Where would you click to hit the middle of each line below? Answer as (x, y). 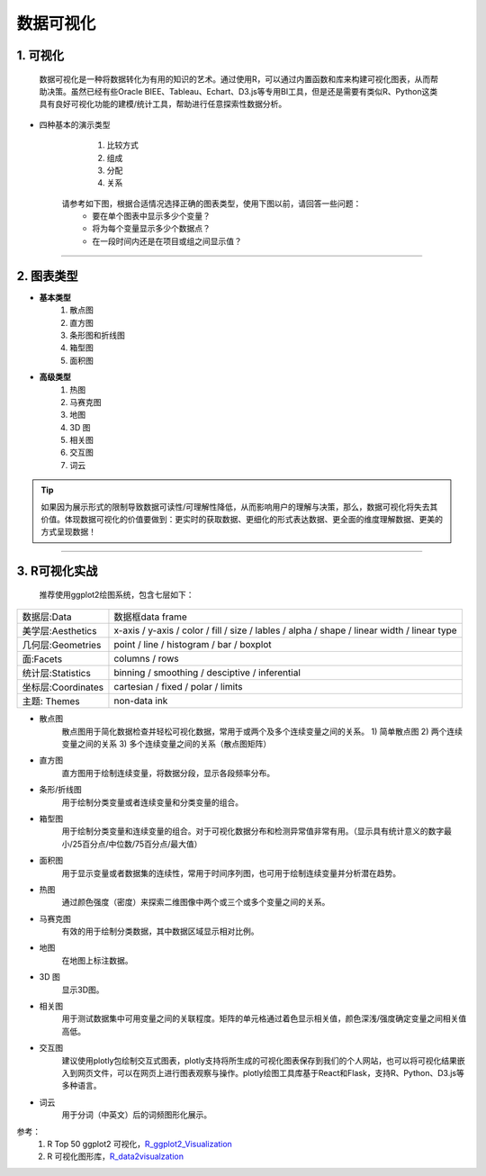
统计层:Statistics (57, 674)
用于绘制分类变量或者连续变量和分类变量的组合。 (152, 802)
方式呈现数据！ (68, 532)
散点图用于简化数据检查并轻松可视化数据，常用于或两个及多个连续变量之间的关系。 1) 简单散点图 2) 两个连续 (262, 731)
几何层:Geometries (62, 646)
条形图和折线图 (97, 335)
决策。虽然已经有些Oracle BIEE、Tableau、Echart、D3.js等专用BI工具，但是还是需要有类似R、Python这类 (242, 91)
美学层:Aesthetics (59, 631)
